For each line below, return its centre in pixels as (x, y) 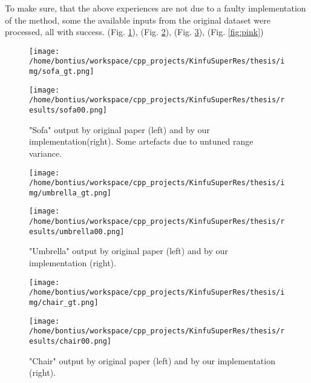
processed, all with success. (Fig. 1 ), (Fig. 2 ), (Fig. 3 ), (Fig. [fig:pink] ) (134, 32)
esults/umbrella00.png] (77, 231)
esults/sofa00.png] (68, 110)
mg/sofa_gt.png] (62, 72)
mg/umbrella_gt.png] (70, 193)
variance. (46, 153)
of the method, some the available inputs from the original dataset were (138, 20)
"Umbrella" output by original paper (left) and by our (129, 251)
